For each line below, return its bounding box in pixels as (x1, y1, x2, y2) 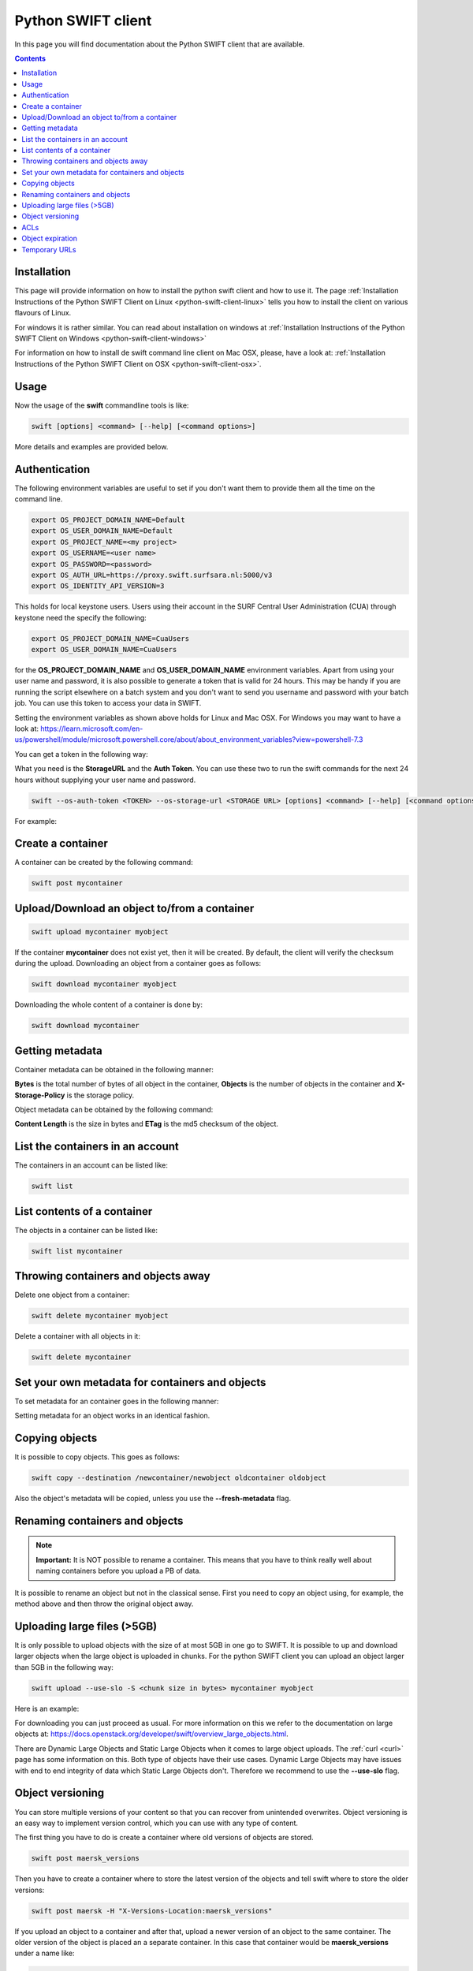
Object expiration (21, 233, 78, 244)
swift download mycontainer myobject (31, 980, 177, 989)
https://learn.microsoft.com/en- (40, 724, 143, 733)
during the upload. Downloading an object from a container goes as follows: (14, 959, 262, 968)
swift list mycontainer (31, 1246, 124, 1255)
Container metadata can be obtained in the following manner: (14, 1064, 214, 1074)
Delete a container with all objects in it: (14, 1332, 141, 1341)
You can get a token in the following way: (14, 749, 149, 758)
